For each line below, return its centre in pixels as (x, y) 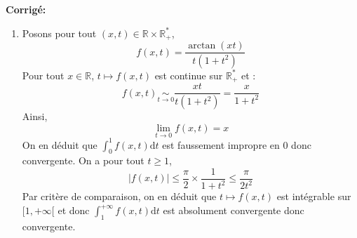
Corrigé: (26, 9)
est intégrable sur (314, 196)
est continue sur (189, 75)
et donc (74, 210)
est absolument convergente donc (234, 210)
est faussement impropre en (221, 144)
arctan (202, 46)
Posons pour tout (59, 33)
